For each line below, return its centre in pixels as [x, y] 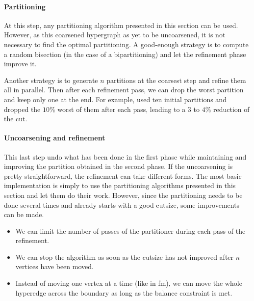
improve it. [20, 64]
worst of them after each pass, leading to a [122, 109]
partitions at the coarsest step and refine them [176, 80]
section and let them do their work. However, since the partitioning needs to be [123, 195]
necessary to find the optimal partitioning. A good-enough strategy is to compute [126, 44]
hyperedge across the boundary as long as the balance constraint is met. [124, 292]
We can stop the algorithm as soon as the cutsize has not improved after [125, 257]
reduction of [231, 109]
